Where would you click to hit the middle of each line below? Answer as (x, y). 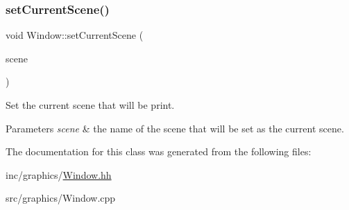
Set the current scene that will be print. (90, 105)
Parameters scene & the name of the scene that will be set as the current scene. (175, 128)
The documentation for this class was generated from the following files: (159, 151)
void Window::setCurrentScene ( (75, 35)
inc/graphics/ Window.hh (59, 174)
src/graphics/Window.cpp (61, 198)
